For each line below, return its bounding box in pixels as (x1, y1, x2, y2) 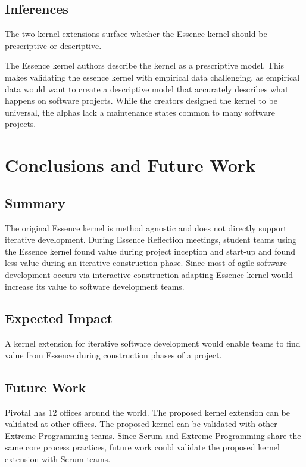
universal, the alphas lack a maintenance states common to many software (5, 106, 275, 118)
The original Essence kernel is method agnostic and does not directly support (5, 221, 287, 234)
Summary (5, 193, 65, 212)
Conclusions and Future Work (5, 153, 256, 177)
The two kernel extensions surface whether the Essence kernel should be (5, 27, 267, 40)
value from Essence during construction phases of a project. (5, 348, 222, 361)
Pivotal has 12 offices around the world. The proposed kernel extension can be (5, 406, 290, 418)
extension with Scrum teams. (5, 453, 111, 465)
